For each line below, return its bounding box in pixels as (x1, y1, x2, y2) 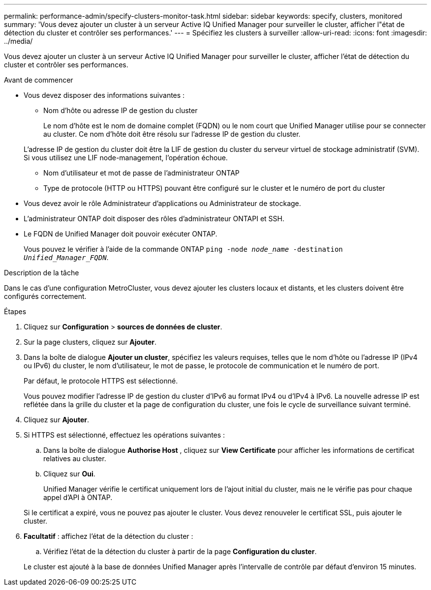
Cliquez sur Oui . (43, 470, 95, 478)
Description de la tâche (4, 268, 79, 277)
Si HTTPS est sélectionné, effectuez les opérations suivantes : (24, 431, 225, 439)
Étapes (4, 307, 27, 316)
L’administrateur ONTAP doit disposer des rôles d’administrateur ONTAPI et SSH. (24, 214, 284, 223)
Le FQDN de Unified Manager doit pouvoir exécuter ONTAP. (24, 230, 217, 238)
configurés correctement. (4, 292, 87, 300)
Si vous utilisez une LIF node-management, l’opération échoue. (24, 153, 228, 162)
